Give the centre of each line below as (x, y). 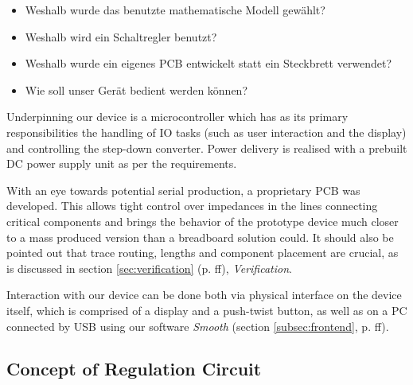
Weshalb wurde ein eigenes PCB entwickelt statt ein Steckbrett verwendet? (208, 63)
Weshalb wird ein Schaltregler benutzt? (121, 36)
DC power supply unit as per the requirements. (122, 163)
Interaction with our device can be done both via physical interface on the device (204, 295)
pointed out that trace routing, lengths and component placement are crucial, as (203, 253)
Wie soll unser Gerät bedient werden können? (136, 89)
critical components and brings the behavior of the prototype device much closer (203, 221)
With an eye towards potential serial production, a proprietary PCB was (183, 190)
